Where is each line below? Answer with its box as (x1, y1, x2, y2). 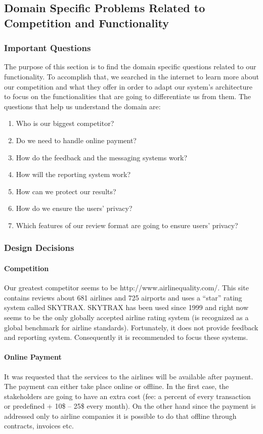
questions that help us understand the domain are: (4, 101, 161, 111)
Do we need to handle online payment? (16, 135, 137, 145)
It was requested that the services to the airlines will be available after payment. (4, 371, 253, 381)
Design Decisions (4, 241, 74, 254)
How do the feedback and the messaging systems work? (16, 152, 188, 162)
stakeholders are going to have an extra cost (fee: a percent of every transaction (4, 390, 251, 401)
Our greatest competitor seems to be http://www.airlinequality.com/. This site (4, 282, 249, 293)
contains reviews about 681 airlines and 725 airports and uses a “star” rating (4, 292, 242, 302)
